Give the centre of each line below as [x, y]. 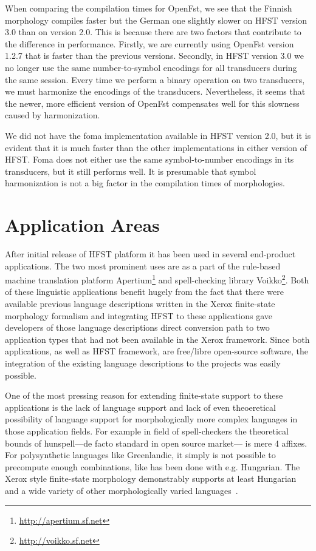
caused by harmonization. [53, 115]
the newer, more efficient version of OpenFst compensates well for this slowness [152, 103]
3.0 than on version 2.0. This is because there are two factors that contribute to [153, 32]
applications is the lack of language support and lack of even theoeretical [140, 407]
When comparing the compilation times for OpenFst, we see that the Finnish [149, 8]
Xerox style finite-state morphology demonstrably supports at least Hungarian [151, 478]
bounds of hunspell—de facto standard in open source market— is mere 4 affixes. [156, 443]
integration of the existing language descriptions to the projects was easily [143, 363]
